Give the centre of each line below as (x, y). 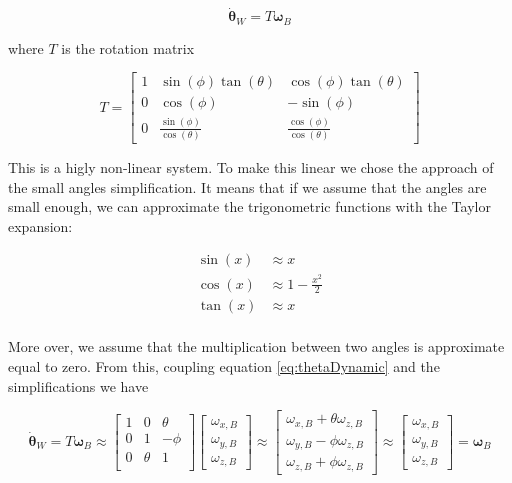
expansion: (40, 225)
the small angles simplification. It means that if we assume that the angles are (247, 186)
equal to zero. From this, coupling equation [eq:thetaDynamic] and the (224, 366)
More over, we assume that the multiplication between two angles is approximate (256, 346)
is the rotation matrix (128, 47)
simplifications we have (78, 385)
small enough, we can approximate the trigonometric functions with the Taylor (249, 206)
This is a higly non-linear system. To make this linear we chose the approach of (251, 167)
